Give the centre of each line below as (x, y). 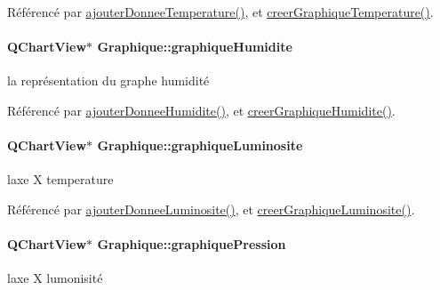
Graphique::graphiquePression (192, 244)
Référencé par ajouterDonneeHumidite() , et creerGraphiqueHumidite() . (201, 110)
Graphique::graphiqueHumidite (195, 47)
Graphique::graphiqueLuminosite (200, 145)
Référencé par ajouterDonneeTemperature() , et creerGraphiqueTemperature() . (220, 12)
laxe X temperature (60, 179)
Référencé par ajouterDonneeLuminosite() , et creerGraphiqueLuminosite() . (211, 209)
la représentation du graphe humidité (108, 81)
